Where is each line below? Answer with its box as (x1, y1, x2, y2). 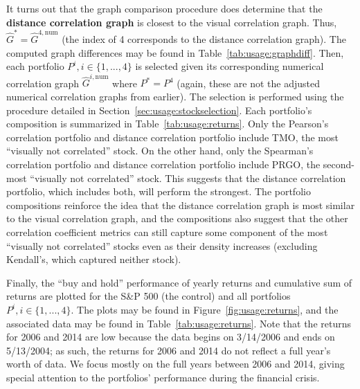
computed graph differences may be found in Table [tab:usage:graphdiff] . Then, (6, 45, 344, 60)
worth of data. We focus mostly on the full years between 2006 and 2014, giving (6, 356, 345, 371)
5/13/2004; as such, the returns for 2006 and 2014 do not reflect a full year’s (6, 343, 331, 357)
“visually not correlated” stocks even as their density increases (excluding (6, 238, 318, 253)
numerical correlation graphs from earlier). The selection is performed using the (6, 89, 344, 103)
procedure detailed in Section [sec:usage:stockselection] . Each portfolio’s (6, 102, 312, 117)
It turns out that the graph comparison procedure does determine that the (6, 1, 323, 15)
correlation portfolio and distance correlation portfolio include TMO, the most (6, 129, 339, 144)
